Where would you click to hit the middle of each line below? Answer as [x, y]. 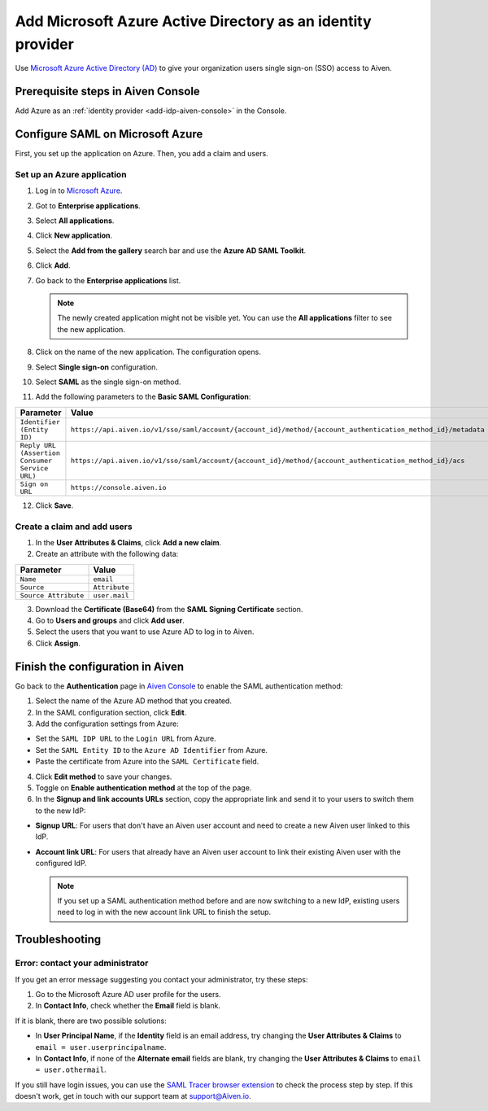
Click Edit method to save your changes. [104, 776]
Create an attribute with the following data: [107, 554]
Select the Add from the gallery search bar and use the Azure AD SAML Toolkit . [171, 250]
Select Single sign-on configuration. [97, 367]
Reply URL [38, 445]
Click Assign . [58, 643]
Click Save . [54, 505]
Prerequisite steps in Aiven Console [108, 92]
